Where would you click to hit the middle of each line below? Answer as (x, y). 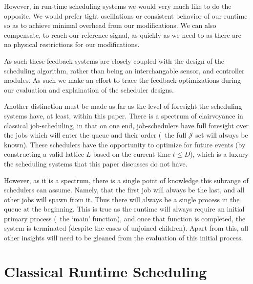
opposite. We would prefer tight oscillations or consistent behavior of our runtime (126, 15)
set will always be (222, 135)
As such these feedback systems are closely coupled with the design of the (114, 60)
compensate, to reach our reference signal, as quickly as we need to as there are (123, 35)
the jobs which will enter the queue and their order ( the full (95, 135)
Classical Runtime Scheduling (105, 271)
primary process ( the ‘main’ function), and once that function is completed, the (125, 218)
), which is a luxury (219, 154)
